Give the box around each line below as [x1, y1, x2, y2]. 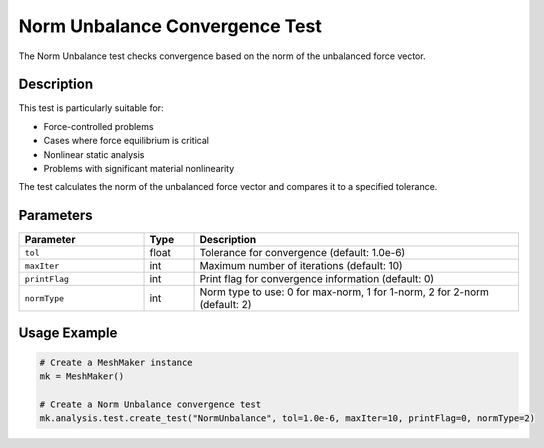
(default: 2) [199, 298, 252, 312]
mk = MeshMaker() [39, 371, 125, 382]
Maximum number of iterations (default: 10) [199, 259, 404, 273]
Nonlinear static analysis [43, 148, 145, 160]
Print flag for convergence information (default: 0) [199, 272, 435, 286]
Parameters [18, 207, 93, 224]
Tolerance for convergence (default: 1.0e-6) [199, 246, 406, 260]
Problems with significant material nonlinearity [43, 163, 235, 175]
